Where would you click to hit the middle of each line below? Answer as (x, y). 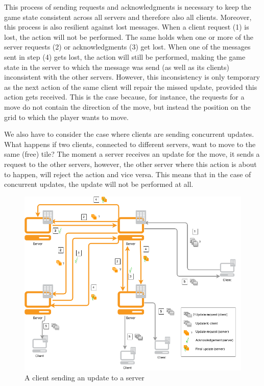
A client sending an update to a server (85, 378)
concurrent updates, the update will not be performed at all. (99, 184)
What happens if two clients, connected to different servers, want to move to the (130, 144)
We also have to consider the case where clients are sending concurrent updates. (129, 134)
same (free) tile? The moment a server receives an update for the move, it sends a (132, 154)
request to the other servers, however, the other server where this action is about (130, 164)
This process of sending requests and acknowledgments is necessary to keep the (128, 7)
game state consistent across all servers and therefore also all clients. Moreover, (128, 17)
